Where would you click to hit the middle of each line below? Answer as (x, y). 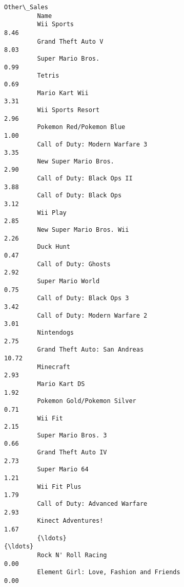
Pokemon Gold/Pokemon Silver (87, 401)
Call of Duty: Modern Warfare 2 (92, 315)
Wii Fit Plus (59, 487)
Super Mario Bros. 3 (72, 435)
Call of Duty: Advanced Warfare (92, 504)
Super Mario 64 (63, 470)
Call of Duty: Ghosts (74, 264)
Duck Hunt (54, 247)
